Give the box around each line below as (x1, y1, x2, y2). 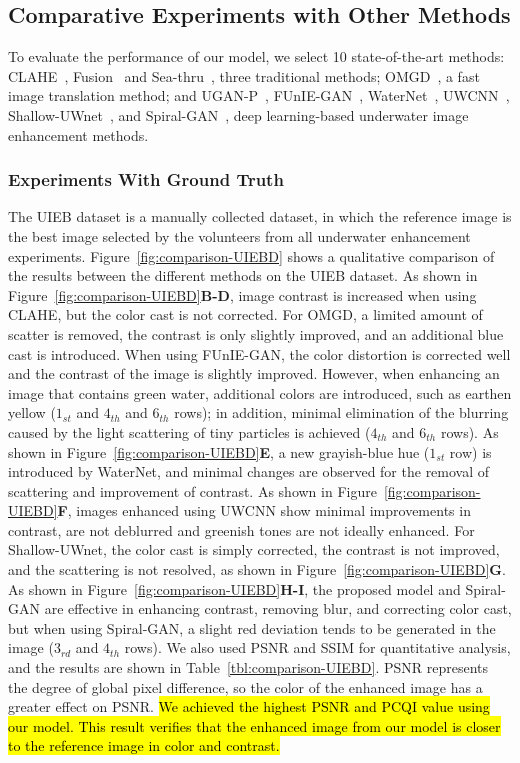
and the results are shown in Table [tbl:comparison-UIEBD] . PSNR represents (8, 657, 488, 678)
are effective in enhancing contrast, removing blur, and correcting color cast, (44, 598, 512, 619)
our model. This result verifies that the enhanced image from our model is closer (8, 715, 501, 736)
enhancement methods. (8, 124, 149, 145)
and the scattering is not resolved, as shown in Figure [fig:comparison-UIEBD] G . (8, 559, 506, 580)
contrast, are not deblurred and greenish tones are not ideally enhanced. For (8, 519, 475, 540)
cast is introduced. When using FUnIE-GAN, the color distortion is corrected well (8, 343, 511, 364)
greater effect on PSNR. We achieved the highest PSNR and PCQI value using (8, 696, 490, 717)
